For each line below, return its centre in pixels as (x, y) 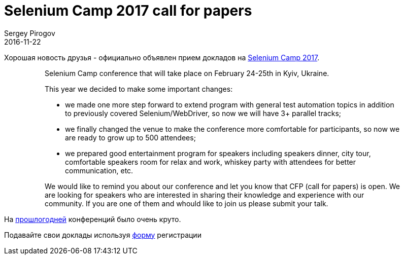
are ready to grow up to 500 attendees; (130, 137)
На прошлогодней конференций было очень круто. (93, 219)
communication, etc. (99, 170)
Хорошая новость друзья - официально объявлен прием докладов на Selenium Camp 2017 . (162, 57)
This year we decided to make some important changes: (139, 89)
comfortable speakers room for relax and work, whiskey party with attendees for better (211, 162)
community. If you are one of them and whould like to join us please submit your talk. (187, 203)
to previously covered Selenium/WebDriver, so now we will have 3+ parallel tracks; (203, 113)
